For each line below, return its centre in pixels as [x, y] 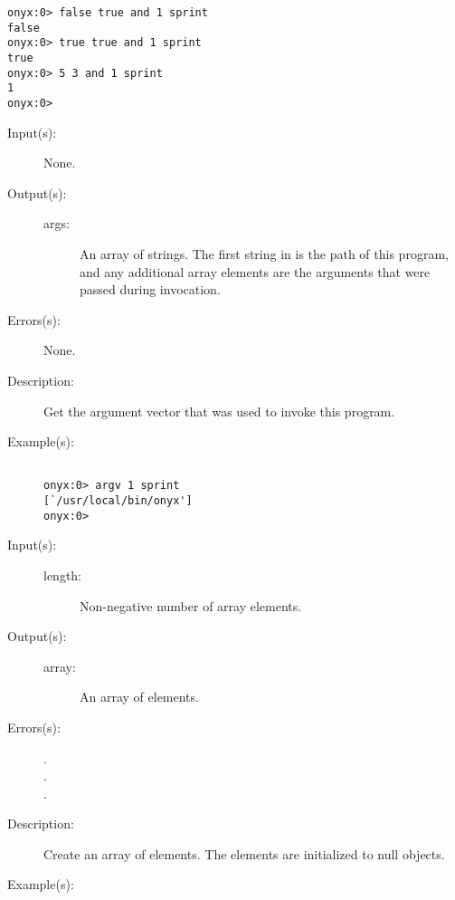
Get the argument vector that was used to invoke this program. [219, 411]
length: [63, 574]
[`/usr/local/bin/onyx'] [118, 501]
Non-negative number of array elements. [191, 605]
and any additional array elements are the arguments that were [255, 271]
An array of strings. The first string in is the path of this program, [264, 253]
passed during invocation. [150, 289]
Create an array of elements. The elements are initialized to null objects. [244, 853]
